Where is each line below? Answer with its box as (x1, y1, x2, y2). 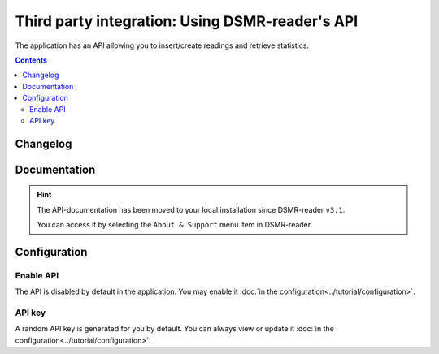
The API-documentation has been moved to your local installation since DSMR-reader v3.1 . (37, 205, 346, 214)
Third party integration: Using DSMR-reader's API (15, 12, 359, 30)
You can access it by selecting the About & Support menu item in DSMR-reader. (37, 220, 313, 230)
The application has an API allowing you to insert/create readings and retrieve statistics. (15, 41, 309, 50)
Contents (15, 55, 48, 65)
